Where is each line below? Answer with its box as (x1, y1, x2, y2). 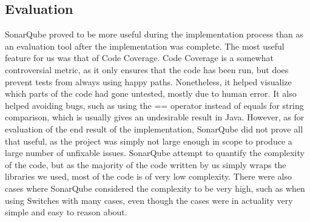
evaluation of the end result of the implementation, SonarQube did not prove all (5, 122, 303, 135)
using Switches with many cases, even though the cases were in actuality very (5, 194, 293, 206)
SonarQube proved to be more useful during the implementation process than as (5, 28, 304, 41)
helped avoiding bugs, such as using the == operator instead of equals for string (5, 99, 304, 111)
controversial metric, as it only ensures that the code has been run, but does (5, 63, 289, 76)
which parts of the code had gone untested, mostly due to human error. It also (5, 87, 297, 100)
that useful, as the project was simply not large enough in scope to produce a (5, 134, 292, 147)
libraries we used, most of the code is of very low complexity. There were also (5, 170, 292, 183)
